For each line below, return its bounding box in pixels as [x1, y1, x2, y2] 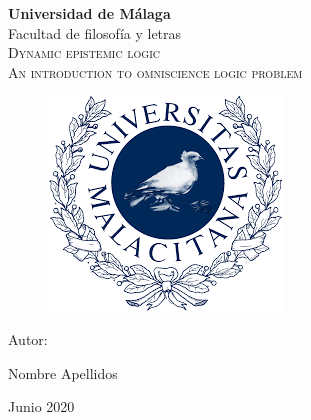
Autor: [8, 328, 48, 349]
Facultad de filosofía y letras [8, 22, 182, 43]
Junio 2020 [8, 396, 75, 417]
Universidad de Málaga [8, 3, 171, 23]
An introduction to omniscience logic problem [8, 61, 303, 82]
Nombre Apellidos [8, 362, 118, 383]
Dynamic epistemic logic [8, 42, 161, 63]
